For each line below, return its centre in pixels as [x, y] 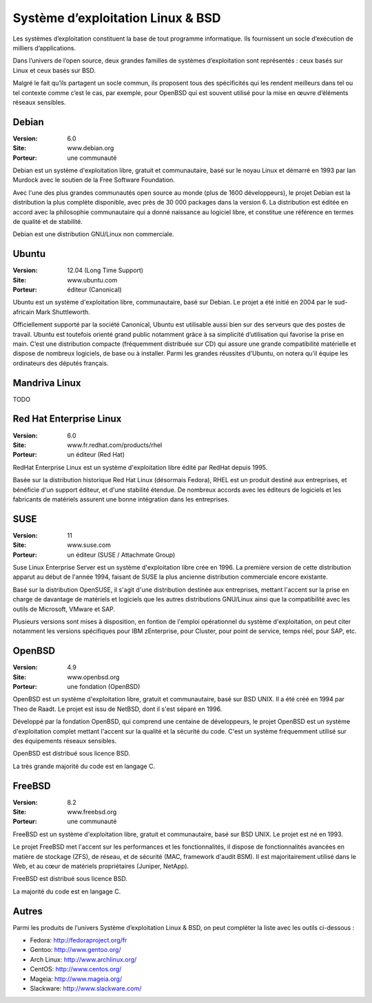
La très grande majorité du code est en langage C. [84, 766]
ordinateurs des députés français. [61, 363]
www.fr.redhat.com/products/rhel [115, 445]
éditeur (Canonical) [94, 290]
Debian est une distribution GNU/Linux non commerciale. [94, 234]
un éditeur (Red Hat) [96, 455]
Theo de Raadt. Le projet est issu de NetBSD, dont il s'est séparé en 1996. [117, 709]
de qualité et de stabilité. [48, 221]
